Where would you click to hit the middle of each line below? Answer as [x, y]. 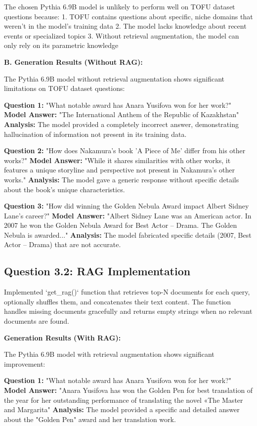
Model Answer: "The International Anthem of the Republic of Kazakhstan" [122, 114]
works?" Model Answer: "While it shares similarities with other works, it [117, 160]
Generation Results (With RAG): [63, 337]
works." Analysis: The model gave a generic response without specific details [122, 179]
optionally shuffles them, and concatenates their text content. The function [118, 301]
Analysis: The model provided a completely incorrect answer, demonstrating [121, 124]
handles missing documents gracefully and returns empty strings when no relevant [128, 311]
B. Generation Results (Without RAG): [73, 62]
